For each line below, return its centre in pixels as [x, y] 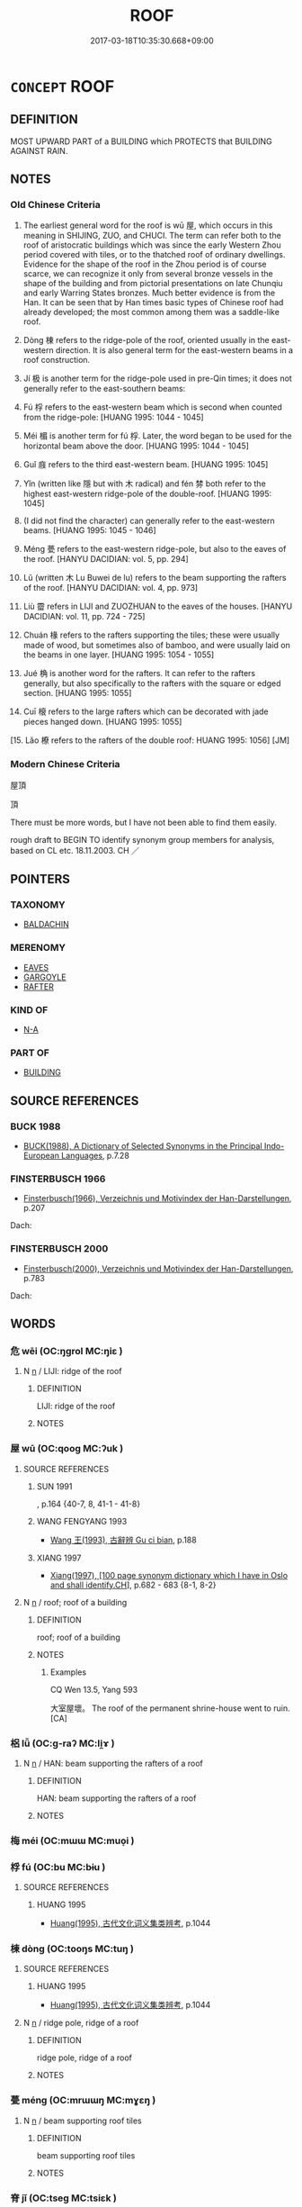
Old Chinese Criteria [56, 205]
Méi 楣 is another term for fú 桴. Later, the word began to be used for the [157, 436]
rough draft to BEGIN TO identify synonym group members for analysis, [142, 839]
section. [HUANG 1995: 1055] [77, 693]
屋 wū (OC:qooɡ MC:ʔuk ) [67, 1449]
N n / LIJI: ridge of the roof [72, 1371]
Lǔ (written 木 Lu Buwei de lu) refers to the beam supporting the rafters [155, 578]
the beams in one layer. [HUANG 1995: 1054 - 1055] [119, 655]
